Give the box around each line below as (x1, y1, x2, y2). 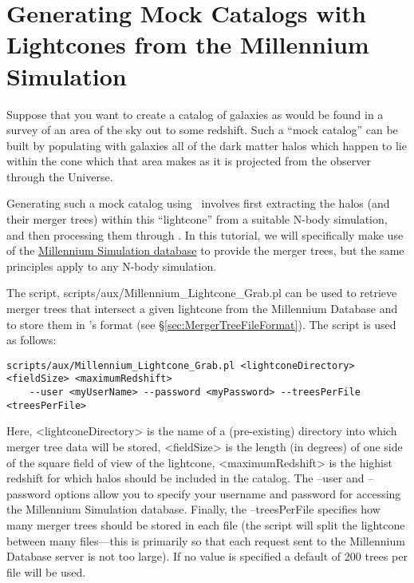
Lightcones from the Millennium (6, 28, 369, 61)
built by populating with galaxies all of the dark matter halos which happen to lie (6, 137, 407, 153)
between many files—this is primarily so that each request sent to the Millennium (6, 532, 405, 549)
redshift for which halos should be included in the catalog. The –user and (6, 470, 365, 486)
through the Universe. (6, 168, 113, 184)
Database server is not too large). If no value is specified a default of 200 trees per (6, 548, 408, 565)
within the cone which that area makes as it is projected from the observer (6, 153, 372, 169)
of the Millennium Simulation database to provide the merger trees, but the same (6, 242, 404, 259)
